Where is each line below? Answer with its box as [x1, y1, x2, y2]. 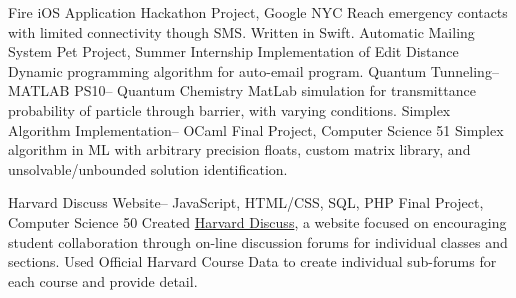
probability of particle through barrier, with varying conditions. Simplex [8, 99, 451, 120]
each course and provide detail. [8, 270, 198, 291]
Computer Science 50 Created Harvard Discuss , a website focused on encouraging [8, 211, 507, 232]
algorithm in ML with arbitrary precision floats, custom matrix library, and [8, 139, 471, 160]
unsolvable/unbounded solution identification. [8, 158, 288, 179]
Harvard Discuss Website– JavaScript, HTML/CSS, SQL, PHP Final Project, [8, 192, 484, 213]
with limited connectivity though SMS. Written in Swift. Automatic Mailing [8, 21, 475, 42]
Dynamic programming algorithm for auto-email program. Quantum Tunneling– [8, 60, 499, 81]
